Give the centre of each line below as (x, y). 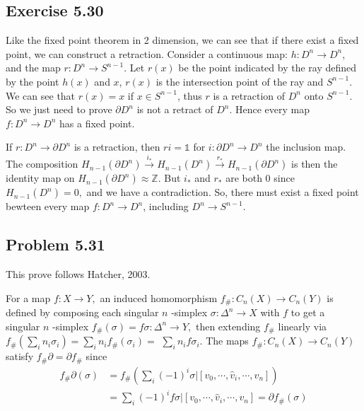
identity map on (40, 178)
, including (166, 206)
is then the (315, 164)
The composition (42, 164)
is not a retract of (175, 109)
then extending (228, 326)
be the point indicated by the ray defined (268, 68)
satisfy (20, 356)
